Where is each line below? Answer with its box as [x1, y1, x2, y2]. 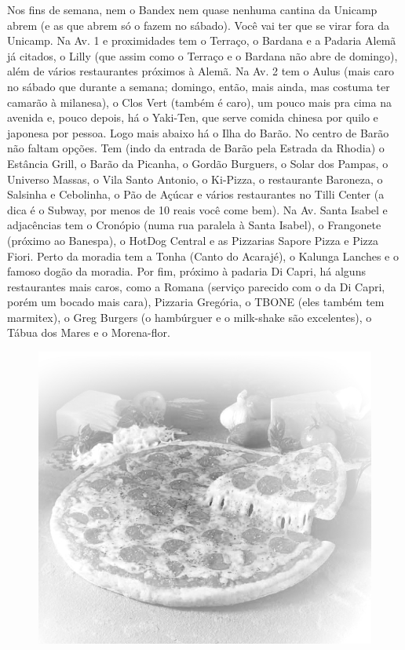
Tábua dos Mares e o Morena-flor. [7, 324, 170, 341]
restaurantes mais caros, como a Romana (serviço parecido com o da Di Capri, [7, 278, 385, 294]
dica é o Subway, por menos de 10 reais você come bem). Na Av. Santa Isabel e [7, 201, 388, 217]
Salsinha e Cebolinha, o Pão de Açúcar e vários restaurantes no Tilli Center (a [7, 186, 385, 203]
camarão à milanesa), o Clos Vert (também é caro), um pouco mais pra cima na [7, 93, 392, 110]
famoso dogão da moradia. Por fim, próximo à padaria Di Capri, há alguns [7, 263, 366, 279]
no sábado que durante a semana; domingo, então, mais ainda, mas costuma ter [7, 78, 390, 94]
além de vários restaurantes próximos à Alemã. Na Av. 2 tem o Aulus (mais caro [7, 63, 394, 79]
